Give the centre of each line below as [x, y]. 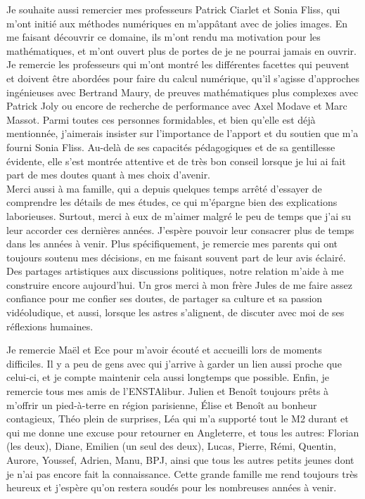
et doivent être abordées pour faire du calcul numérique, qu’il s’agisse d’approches [183, 78]
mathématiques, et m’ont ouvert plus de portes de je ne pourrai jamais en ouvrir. [181, 50]
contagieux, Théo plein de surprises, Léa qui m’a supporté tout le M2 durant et [178, 419]
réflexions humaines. [50, 326]
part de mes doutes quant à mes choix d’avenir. [109, 175]
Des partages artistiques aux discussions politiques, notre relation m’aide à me [175, 271]
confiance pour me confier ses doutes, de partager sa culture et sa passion [165, 298]
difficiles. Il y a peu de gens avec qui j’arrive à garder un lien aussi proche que [174, 363]
